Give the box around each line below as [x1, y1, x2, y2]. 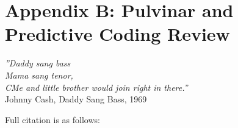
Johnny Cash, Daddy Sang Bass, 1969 [5, 93, 147, 105]
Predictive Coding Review [5, 21, 230, 46]
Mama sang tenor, [5, 68, 73, 81]
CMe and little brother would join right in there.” [5, 80, 188, 93]
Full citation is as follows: [5, 113, 100, 126]
